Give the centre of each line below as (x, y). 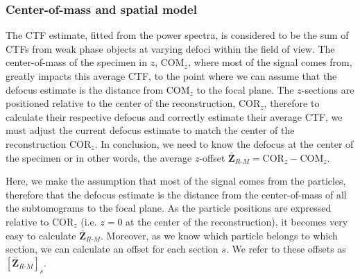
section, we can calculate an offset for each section (112, 249)
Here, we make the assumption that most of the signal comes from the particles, (176, 181)
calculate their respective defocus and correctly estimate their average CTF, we (174, 116)
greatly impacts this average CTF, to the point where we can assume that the (171, 76)
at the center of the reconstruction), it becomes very (237, 221)
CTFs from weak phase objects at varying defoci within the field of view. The (170, 48)
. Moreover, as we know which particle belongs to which (219, 235)
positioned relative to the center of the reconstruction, (121, 103)
